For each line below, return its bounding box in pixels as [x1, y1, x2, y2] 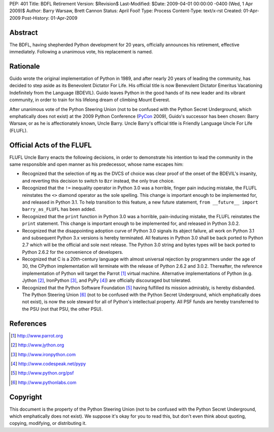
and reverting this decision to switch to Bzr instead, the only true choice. [22, 178, 175, 184]
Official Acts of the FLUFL [9, 140, 92, 150]
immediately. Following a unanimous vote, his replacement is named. [9, 49, 153, 55]
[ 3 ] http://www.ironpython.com [11, 351, 76, 357]
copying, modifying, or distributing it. [9, 420, 87, 426]
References [9, 319, 47, 328]
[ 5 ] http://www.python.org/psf [11, 370, 74, 376]
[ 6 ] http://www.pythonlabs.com [11, 379, 77, 385]
